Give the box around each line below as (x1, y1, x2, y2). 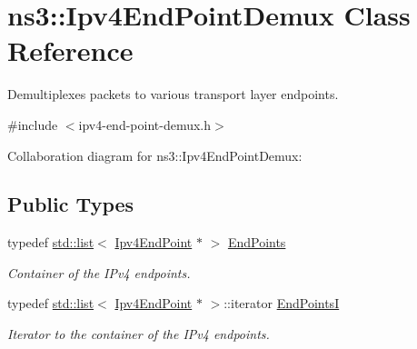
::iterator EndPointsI (223, 294, 340, 313)
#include (7, 115, 58, 134)
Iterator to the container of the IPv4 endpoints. (7, 324, 270, 344)
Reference (7, 32, 134, 69)
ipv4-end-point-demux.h (78, 115, 212, 134)
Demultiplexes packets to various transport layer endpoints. (7, 85, 339, 104)
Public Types (7, 190, 134, 218)
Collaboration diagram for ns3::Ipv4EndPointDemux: (7, 145, 303, 165)
